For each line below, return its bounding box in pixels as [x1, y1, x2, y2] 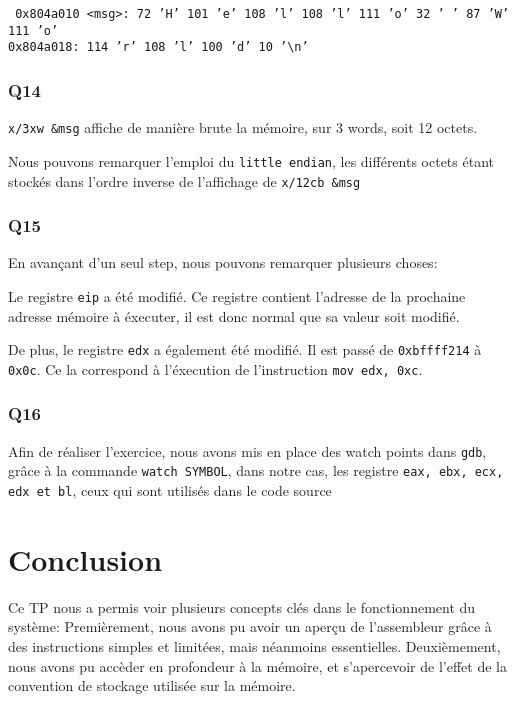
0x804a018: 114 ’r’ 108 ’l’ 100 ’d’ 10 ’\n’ [8, 40, 309, 55]
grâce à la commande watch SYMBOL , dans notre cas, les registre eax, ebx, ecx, [8, 460, 504, 481]
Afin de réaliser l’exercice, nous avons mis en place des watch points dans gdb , [8, 440, 487, 461]
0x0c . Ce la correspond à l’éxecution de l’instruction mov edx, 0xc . [8, 358, 423, 379]
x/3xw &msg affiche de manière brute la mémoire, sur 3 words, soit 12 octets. [8, 117, 478, 138]
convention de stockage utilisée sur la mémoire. [8, 675, 296, 696]
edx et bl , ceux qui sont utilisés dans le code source [8, 480, 332, 501]
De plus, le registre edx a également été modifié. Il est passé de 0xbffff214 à [8, 339, 482, 360]
